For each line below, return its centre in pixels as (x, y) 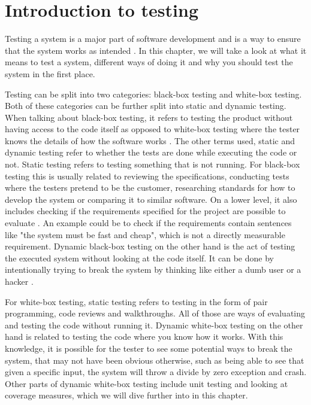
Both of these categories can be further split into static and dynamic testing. (146, 106)
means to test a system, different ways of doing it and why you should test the (149, 62)
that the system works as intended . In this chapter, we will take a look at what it (156, 50)
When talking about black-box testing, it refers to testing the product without (149, 117)
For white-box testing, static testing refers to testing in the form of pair (136, 301)
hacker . (19, 281)
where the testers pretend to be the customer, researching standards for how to (150, 188)
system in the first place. (50, 73)
